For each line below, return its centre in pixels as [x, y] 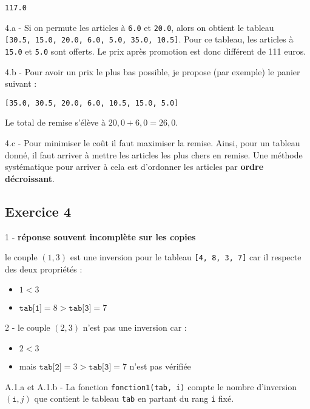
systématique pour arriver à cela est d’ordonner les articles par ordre [134, 167]
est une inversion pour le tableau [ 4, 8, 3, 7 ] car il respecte [186, 257]
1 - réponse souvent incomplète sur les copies [100, 236]
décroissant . [30, 178]
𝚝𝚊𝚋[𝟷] [30, 309]
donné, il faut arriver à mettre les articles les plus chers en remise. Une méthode [154, 154]
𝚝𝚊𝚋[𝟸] [50, 367]
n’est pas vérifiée [160, 366]
